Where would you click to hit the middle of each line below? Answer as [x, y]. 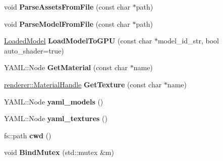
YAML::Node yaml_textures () [56, 118]
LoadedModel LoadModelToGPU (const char [78, 41]
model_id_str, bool [188, 41]
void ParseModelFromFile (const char [67, 23]
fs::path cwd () [28, 135]
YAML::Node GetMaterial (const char [66, 67]
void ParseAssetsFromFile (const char [67, 7]
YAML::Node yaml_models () [54, 101]
